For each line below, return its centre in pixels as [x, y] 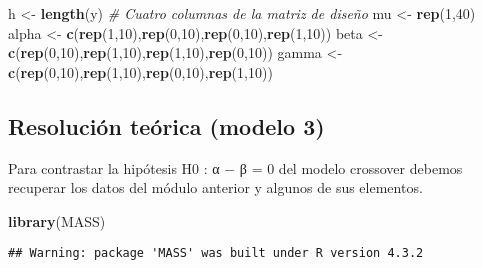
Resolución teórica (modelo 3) [166, 125]
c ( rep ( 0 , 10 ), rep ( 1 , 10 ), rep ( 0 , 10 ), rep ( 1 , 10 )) [140, 71]
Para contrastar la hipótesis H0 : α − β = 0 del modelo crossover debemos [235, 167]
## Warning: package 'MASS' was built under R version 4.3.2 [216, 253]
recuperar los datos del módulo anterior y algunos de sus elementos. [215, 187]
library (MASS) [57, 220]
